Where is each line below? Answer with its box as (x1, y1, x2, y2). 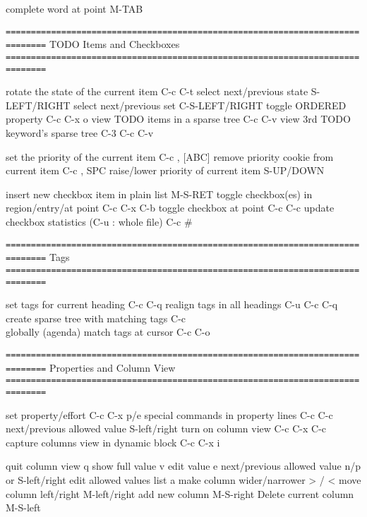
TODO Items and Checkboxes (49, 37, 180, 51)
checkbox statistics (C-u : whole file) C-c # (6, 214, 193, 229)
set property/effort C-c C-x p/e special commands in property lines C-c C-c (6, 407, 333, 422)
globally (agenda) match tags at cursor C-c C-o (6, 324, 210, 339)
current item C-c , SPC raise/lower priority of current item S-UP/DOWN (6, 163, 325, 178)
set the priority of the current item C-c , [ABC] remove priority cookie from (6, 149, 334, 164)
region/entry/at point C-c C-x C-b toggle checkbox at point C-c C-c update (6, 200, 335, 215)
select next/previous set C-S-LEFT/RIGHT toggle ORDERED (73, 97, 347, 112)
